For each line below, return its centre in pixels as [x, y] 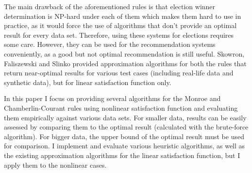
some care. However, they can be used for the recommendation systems [110, 44]
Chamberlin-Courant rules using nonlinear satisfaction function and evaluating [121, 108]
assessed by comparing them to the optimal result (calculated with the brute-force [126, 127]
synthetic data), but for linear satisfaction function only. [88, 82]
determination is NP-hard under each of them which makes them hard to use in [123, 16]
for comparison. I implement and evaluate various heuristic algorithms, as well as [125, 146]
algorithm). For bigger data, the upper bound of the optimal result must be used [124, 136]
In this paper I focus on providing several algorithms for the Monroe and [112, 98]
